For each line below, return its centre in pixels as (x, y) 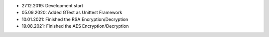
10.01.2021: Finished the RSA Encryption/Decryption (75, 19)
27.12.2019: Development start (52, 6)
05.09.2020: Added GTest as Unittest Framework (72, 13)
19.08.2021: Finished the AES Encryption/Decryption (75, 26)
